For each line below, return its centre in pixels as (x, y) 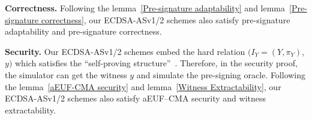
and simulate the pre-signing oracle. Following (221, 74)
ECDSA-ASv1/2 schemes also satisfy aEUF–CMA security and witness (136, 98)
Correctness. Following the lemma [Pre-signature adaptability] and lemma (145, 8)
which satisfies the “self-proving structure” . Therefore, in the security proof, (156, 63)
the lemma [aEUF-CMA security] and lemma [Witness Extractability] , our (143, 86)
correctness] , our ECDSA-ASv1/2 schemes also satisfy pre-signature (166, 19)
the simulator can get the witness (66, 74)
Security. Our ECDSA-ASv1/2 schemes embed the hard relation (125, 51)
